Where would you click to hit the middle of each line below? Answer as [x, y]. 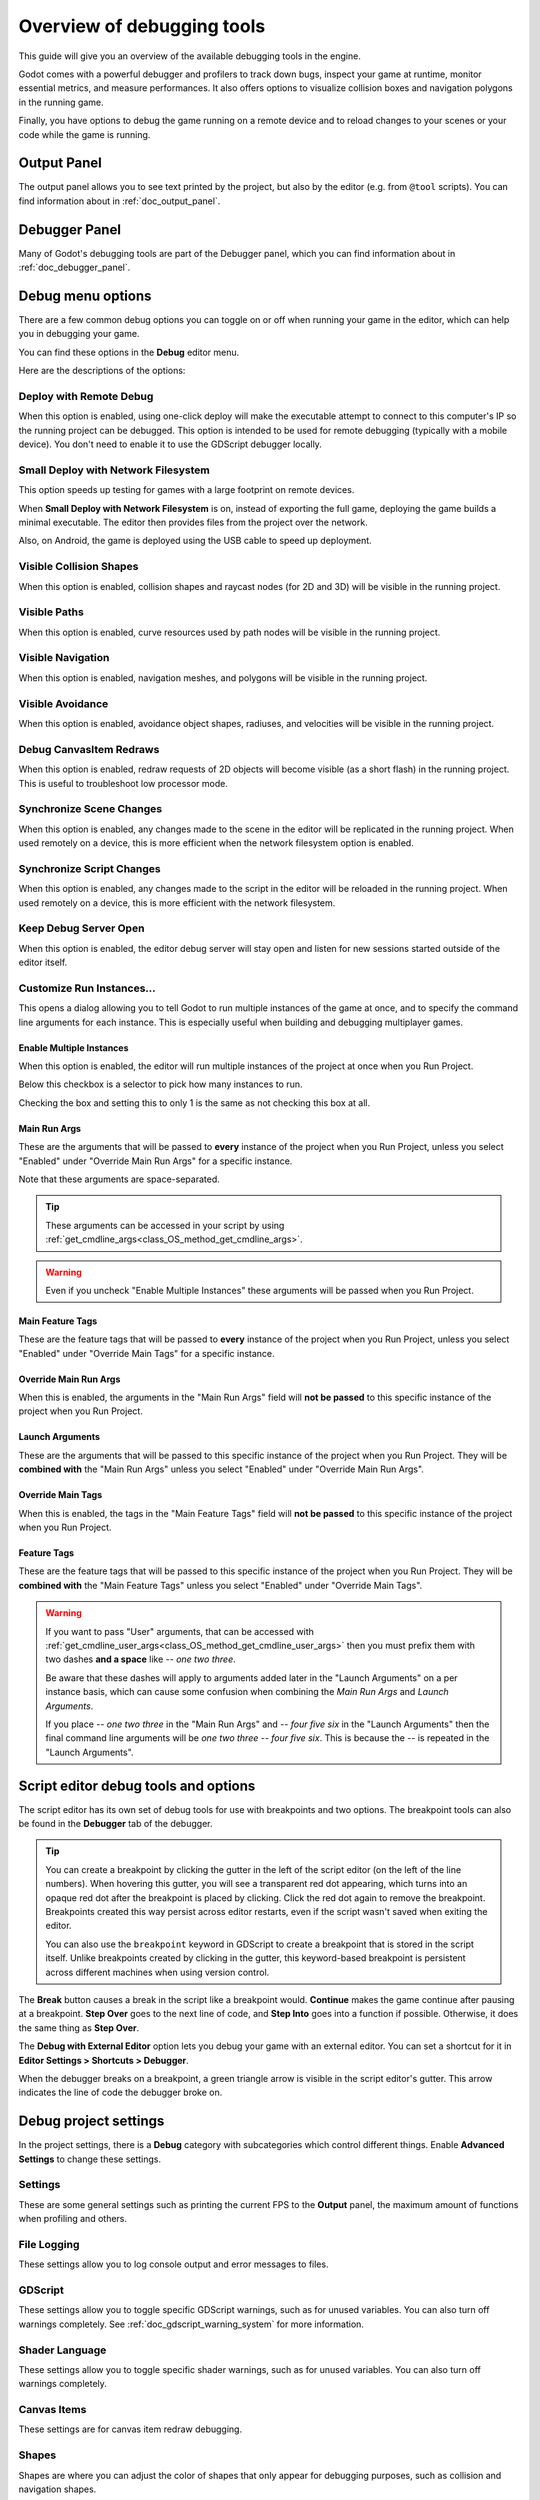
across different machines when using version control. [157, 1972]
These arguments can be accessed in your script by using [165, 1225]
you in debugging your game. [79, 334]
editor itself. [43, 962]
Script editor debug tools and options [137, 1785]
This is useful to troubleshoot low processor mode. [123, 783]
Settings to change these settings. [90, 2159]
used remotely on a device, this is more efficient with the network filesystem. [177, 902]
